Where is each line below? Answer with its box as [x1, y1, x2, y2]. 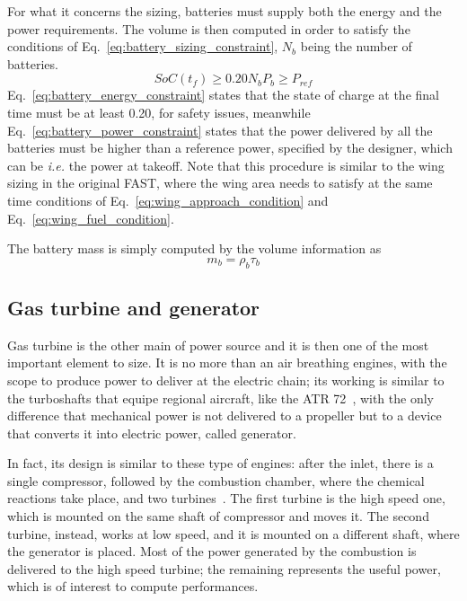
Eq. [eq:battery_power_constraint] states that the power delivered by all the [7, 120, 433, 139]
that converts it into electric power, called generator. [7, 423, 296, 442]
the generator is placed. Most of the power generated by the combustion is [7, 542, 417, 561]
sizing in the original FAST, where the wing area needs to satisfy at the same [7, 173, 433, 192]
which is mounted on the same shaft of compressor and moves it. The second [7, 507, 429, 526]
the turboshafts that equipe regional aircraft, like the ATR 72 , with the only [7, 388, 434, 407]
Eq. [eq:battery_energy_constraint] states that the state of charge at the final [7, 85, 439, 104]
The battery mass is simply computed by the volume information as [7, 239, 382, 258]
